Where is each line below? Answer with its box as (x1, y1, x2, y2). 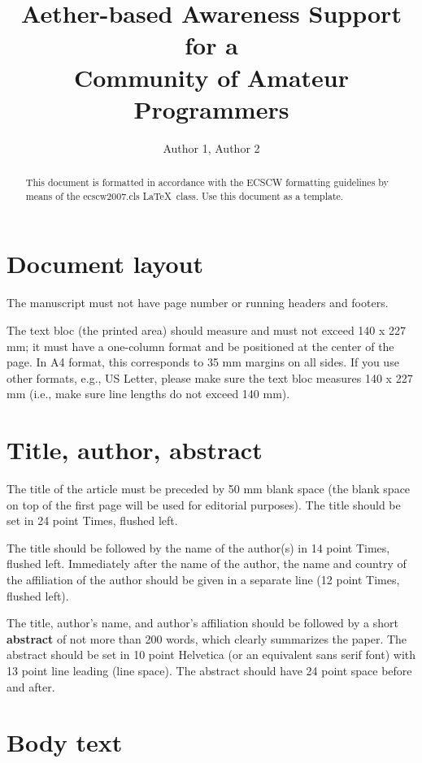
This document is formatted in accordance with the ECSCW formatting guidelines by (25, 176, 389, 189)
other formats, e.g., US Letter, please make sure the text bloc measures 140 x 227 (7, 369, 413, 386)
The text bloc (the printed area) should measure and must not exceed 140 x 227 (7, 321, 407, 338)
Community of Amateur (73, 60, 350, 93)
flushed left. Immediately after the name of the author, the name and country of (7, 555, 407, 572)
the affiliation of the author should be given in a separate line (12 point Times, (7, 570, 400, 587)
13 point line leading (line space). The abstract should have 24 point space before (7, 661, 412, 678)
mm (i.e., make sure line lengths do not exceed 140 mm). (7, 385, 290, 402)
